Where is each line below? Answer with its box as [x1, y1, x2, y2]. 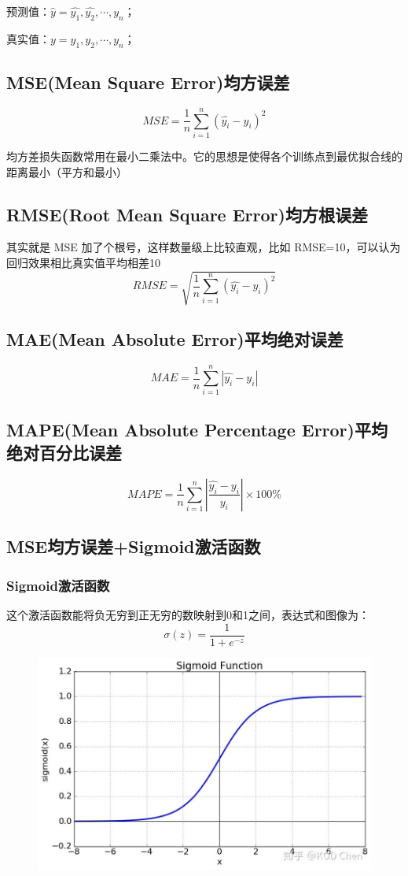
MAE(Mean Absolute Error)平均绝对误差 [6, 327, 344, 351]
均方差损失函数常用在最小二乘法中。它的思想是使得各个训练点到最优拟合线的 [6, 147, 402, 164]
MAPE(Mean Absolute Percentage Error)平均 [6, 417, 388, 441]
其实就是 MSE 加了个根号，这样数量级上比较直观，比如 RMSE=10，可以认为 [6, 239, 401, 255]
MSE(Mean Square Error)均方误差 [6, 69, 290, 94]
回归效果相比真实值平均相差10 [6, 254, 160, 270]
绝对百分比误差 [6, 440, 122, 465]
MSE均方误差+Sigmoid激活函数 [6, 534, 261, 559]
